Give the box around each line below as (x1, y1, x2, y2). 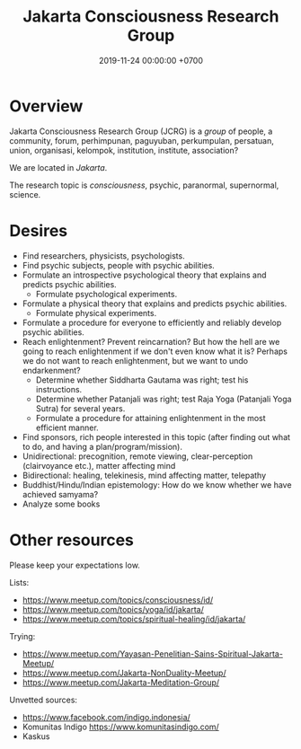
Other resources (9, 530, 135, 550)
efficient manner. (35, 422, 99, 433)
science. (9, 189, 41, 199)
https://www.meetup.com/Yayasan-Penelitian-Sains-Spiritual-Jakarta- (22, 648, 283, 659)
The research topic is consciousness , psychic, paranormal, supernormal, (9, 180, 279, 190)
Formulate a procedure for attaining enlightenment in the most (35, 412, 267, 423)
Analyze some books (22, 498, 101, 509)
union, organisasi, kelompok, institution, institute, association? (9, 145, 239, 155)
